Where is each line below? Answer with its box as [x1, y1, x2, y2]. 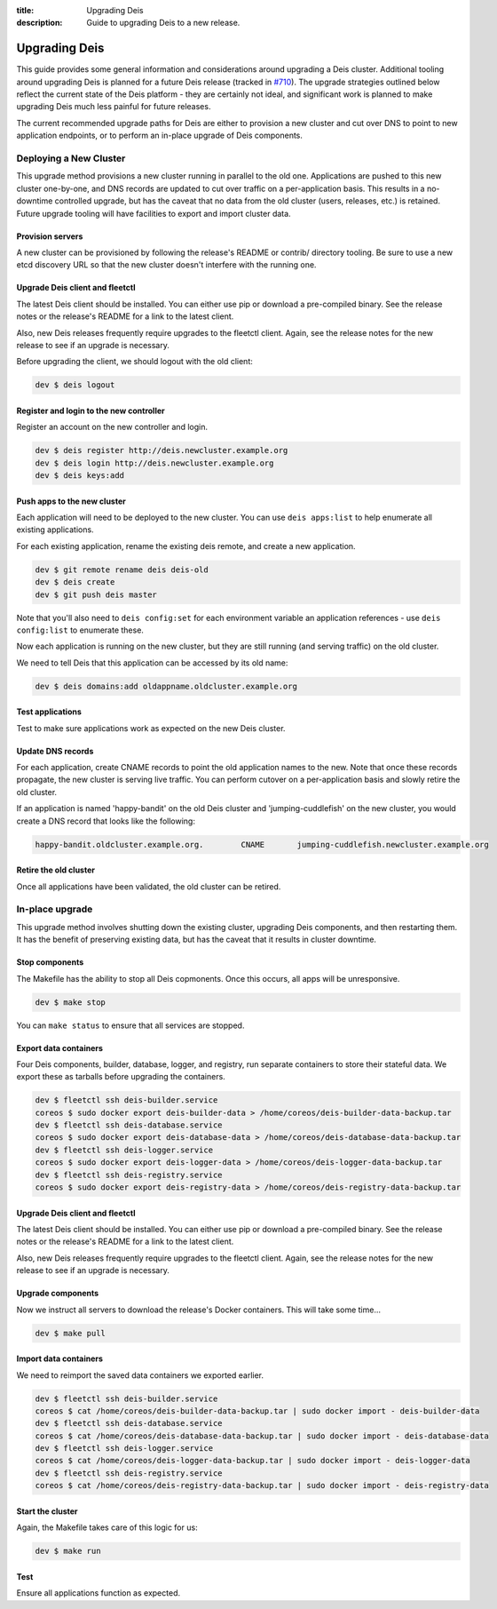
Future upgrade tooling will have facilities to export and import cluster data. [16, 208, 292, 219]
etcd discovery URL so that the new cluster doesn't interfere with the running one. [16, 259, 317, 270]
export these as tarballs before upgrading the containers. [16, 1071, 225, 1082]
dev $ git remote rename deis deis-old [35, 564, 209, 575]
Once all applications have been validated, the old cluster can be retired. [16, 880, 281, 892]
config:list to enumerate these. [16, 625, 144, 635]
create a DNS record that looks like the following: [16, 816, 195, 826]
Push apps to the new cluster [16, 496, 126, 506]
